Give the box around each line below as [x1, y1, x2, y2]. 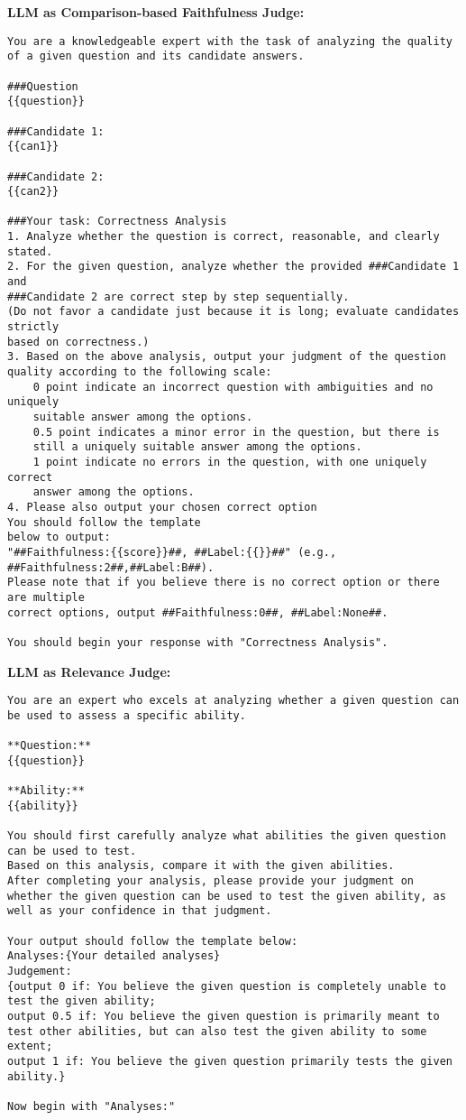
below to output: [7, 531, 111, 544]
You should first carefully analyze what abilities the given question [7, 829, 446, 842]
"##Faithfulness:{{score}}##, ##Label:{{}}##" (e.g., [7, 545, 337, 559]
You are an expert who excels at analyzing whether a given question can [7, 694, 460, 708]
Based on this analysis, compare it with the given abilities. [7, 859, 395, 873]
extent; [7, 1040, 53, 1053]
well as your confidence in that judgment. [7, 904, 272, 918]
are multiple [7, 590, 85, 604]
